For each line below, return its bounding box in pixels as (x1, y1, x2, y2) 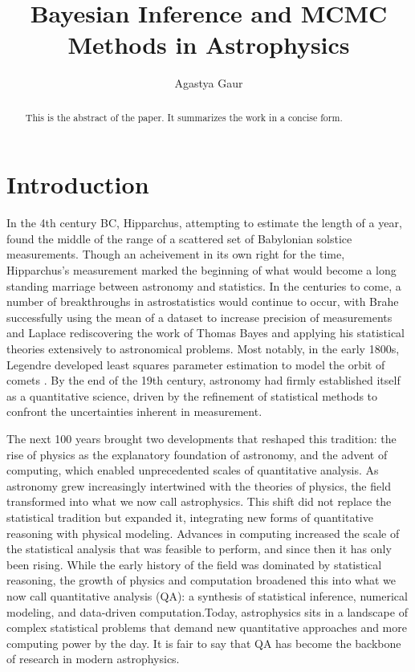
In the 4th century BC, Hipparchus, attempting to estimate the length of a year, (6, 214, 402, 231)
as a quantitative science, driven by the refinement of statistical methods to (6, 387, 378, 404)
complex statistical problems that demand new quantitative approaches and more (6, 619, 407, 636)
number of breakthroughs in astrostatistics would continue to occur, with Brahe (6, 293, 399, 310)
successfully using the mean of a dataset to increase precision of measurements (6, 308, 393, 325)
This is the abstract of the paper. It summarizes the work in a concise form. (25, 110, 343, 124)
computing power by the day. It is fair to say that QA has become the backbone (6, 634, 401, 651)
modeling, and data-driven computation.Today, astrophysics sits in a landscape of (6, 603, 408, 620)
